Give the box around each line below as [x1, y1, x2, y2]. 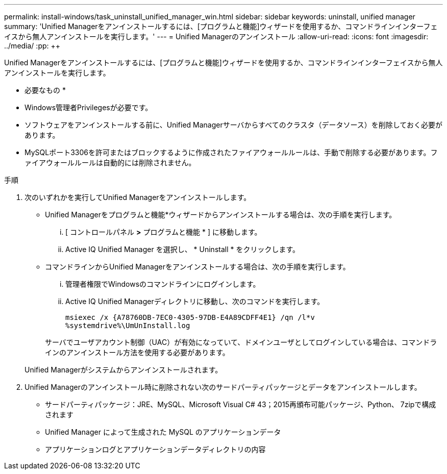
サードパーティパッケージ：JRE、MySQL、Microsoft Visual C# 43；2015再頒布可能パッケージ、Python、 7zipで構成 [45, 400, 436, 409]
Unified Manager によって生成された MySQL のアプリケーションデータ [45, 428, 281, 436]
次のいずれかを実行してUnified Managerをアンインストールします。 [24, 193, 251, 202]
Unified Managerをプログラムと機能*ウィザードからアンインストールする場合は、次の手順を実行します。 [45, 210, 396, 219]
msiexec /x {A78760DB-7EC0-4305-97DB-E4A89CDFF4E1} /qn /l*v [65, 313, 315, 321]
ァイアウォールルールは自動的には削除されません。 [24, 158, 196, 167]
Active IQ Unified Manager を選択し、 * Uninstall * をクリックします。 [65, 245, 300, 254]
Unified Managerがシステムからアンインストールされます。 [24, 365, 222, 374]
